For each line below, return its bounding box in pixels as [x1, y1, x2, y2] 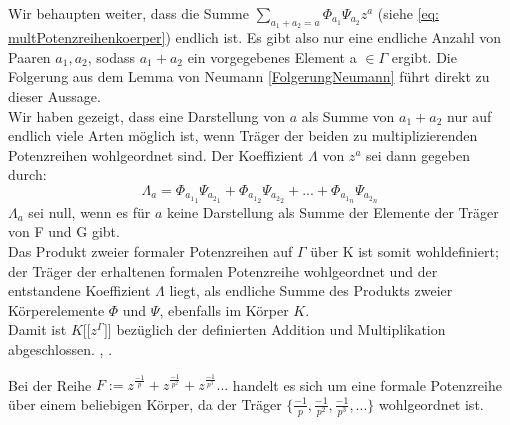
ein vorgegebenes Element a [187, 46, 357, 67]
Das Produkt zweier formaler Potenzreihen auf [8, 240, 293, 261]
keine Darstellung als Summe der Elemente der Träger [167, 201, 499, 222]
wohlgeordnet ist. [378, 393, 484, 414]
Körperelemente [8, 299, 105, 320]
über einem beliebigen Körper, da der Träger [8, 393, 282, 414]
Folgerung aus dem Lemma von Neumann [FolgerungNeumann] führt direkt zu [8, 66, 490, 87]
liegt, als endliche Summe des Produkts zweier [169, 280, 453, 301]
